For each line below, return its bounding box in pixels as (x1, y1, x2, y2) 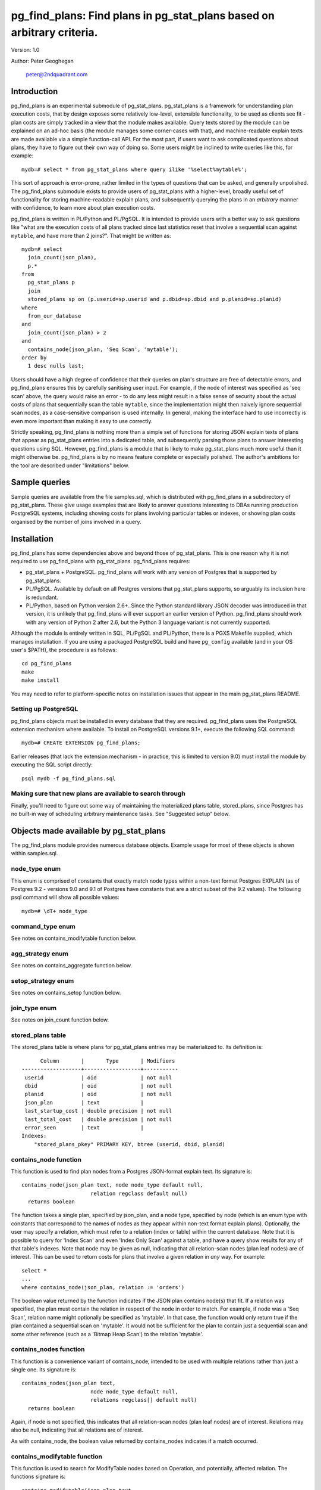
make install (21, 677, 59, 684)
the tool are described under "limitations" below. (11, 462, 130, 469)
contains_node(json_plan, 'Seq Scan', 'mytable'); (27, 346, 178, 353)
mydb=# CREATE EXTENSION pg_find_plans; (21, 740, 141, 746)
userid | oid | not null (24, 1074, 172, 1081)
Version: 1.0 (11, 46, 40, 54)
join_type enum (11, 1004, 57, 1012)
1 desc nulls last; (27, 362, 84, 370)
